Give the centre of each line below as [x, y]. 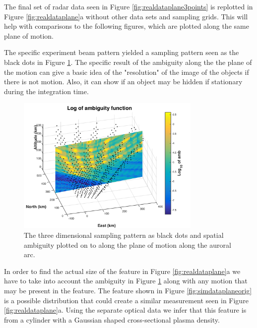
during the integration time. [46, 91]
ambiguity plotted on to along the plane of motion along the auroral [128, 245]
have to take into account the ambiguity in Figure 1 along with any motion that [126, 281]
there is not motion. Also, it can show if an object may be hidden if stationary [123, 82]
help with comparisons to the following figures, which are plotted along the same [127, 26]
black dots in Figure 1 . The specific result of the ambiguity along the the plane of [128, 62]
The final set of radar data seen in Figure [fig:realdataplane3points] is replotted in [128, 6]
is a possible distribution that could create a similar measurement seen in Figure [126, 300]
